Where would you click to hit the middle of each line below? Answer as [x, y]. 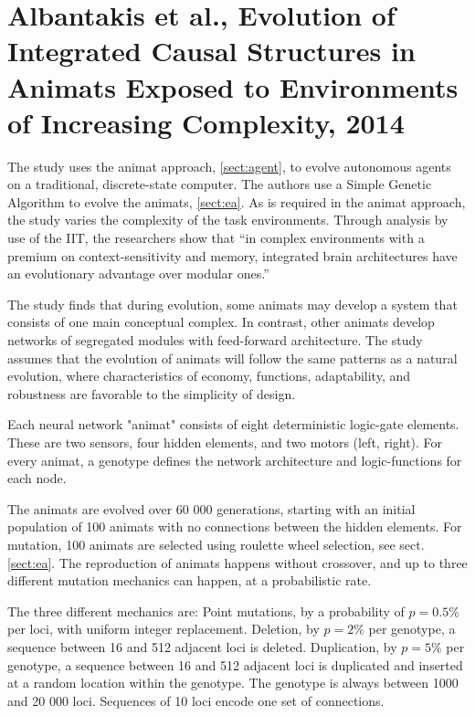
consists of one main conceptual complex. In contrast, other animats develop [221, 322]
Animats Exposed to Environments [233, 86]
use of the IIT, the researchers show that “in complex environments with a [216, 238]
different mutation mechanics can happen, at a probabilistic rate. [190, 580]
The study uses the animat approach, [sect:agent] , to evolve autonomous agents [229, 166]
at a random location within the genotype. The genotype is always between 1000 [233, 683]
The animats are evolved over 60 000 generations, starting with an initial [211, 508]
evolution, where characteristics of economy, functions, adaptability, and [209, 376]
